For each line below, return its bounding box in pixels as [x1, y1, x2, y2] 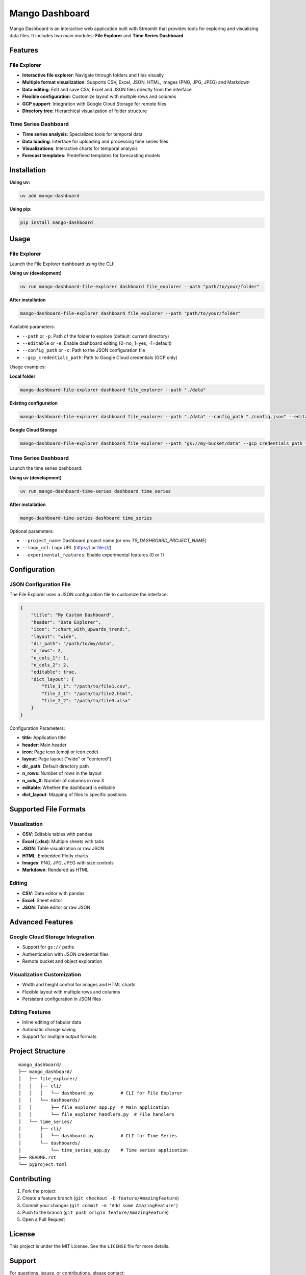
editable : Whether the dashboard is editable [22, 784, 115, 790]
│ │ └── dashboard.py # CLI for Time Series [18, 1133, 177, 1139]
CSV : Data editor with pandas [22, 890, 85, 896]
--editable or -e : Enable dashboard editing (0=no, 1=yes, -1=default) [22, 340, 172, 346]
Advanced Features [9, 918, 73, 927]
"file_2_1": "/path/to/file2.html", [41, 691, 134, 696]
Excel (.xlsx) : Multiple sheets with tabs [22, 838, 104, 844]
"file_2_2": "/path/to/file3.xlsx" [41, 698, 131, 704]
